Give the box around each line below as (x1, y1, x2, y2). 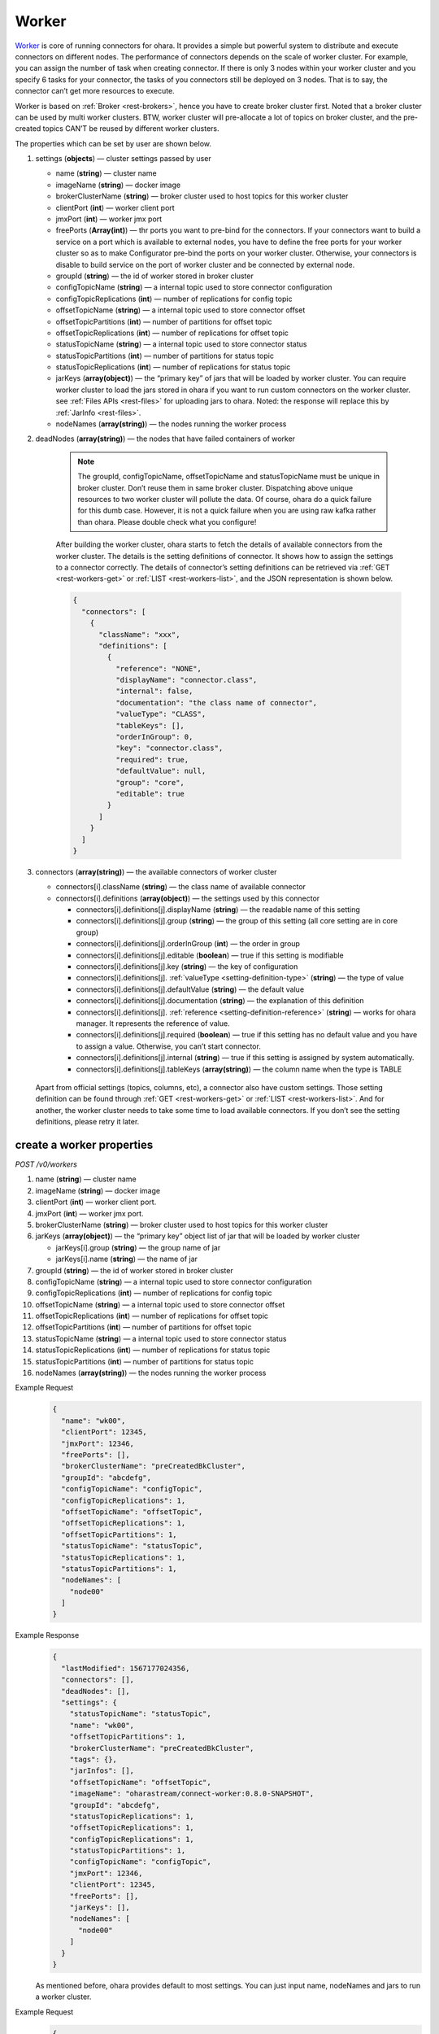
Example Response (15, 1630, 80, 1640)
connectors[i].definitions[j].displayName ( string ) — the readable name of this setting (76, 905, 361, 914)
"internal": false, (115, 687, 193, 696)
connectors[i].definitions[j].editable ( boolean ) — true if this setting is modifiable (76, 950, 345, 960)
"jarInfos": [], (69, 1766, 134, 1775)
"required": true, (115, 755, 189, 764)
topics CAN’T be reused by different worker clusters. (42, 124, 219, 133)
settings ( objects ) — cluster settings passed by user (35, 154, 211, 164)
